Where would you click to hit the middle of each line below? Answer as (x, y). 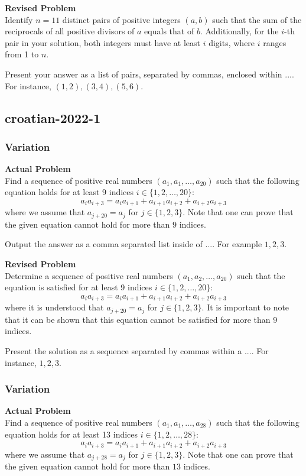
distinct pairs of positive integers (121, 19)
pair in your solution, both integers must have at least (102, 42)
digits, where (232, 42)
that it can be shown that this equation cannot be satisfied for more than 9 (141, 319)
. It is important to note (245, 307)
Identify (19, 19)
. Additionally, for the (239, 31)
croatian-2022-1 (53, 117)
